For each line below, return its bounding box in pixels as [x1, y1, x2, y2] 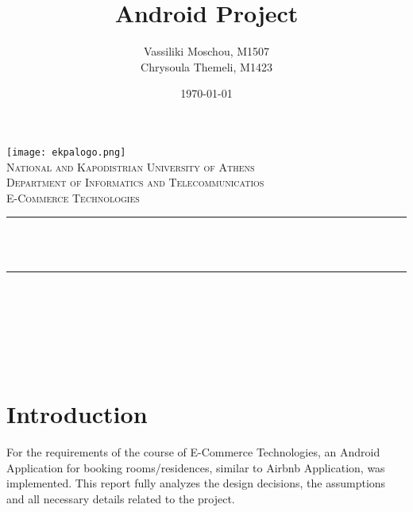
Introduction [6, 398, 148, 430]
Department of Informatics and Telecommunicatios [6, 174, 264, 191]
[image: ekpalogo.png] [6, 146, 126, 158]
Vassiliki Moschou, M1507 [143, 43, 270, 60]
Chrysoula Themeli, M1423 [141, 58, 272, 75]
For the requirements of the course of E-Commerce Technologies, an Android [6, 444, 380, 460]
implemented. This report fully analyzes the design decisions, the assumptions [6, 475, 386, 491]
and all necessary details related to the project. [6, 490, 235, 506]
